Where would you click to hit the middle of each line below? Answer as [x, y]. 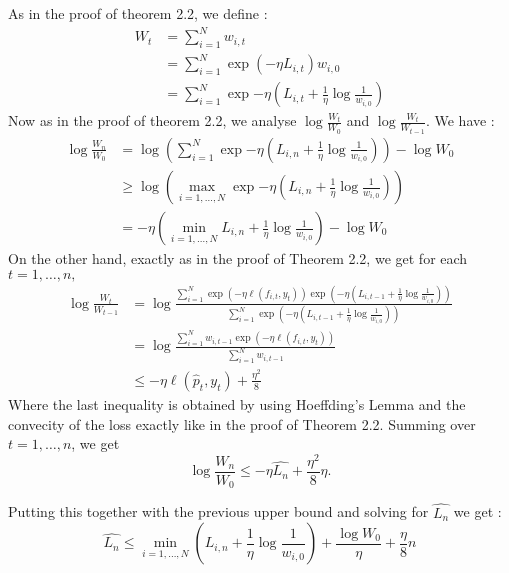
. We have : [460, 120]
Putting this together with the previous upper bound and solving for [218, 511]
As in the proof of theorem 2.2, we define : [138, 13]
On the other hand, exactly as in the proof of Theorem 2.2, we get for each [238, 258]
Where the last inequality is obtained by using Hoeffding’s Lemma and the [237, 403]
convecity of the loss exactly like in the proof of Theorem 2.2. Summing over [242, 423]
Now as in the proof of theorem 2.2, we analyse [152, 120]
